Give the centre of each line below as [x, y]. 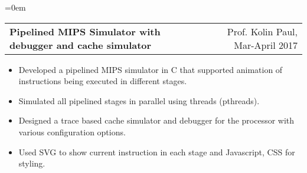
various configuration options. [72, 132]
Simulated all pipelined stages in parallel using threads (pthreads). [139, 100]
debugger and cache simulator [81, 45]
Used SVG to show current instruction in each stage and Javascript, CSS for [157, 152]
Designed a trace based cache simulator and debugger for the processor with [156, 120]
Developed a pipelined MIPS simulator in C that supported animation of [151, 69]
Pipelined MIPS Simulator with [85, 31]
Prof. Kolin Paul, [262, 31]
